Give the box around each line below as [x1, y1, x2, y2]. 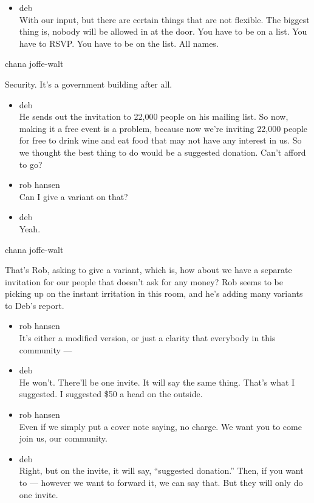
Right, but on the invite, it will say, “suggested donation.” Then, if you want [19, 464, 304, 477]
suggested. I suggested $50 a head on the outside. [19, 387, 203, 400]
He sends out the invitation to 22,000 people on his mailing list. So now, [19, 110, 288, 123]
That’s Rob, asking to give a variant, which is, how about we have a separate [5, 263, 292, 276]
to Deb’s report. [5, 299, 64, 311]
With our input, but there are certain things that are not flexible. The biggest [19, 13, 310, 26]
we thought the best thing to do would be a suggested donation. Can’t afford [19, 145, 306, 158]
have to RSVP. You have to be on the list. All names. [19, 36, 219, 49]
